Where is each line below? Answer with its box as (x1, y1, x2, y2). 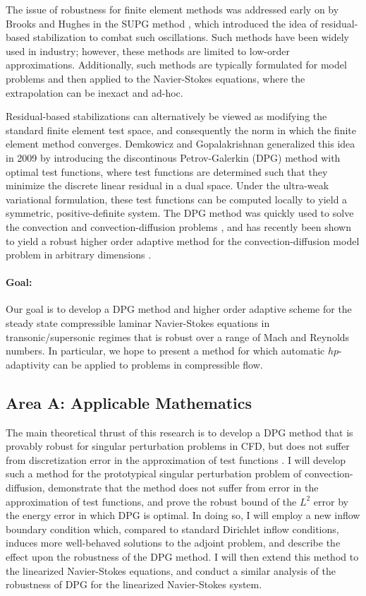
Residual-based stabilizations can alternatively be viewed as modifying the (6, 109, 327, 124)
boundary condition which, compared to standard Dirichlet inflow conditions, (6, 521, 339, 536)
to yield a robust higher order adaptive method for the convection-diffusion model (6, 233, 360, 248)
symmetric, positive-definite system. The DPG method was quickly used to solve (6, 205, 354, 220)
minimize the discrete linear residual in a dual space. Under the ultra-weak (6, 178, 329, 193)
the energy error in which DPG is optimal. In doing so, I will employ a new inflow (6, 508, 360, 523)
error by (313, 494, 348, 508)
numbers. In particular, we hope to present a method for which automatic (6, 343, 325, 358)
